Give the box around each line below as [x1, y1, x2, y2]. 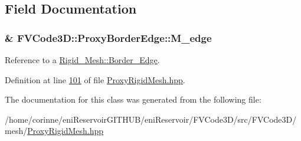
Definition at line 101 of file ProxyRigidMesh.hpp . [5, 73, 185, 86]
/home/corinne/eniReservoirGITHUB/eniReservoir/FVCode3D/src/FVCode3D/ [5, 113, 297, 125]
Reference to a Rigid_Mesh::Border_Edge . [5, 54, 160, 65]
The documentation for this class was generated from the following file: [5, 93, 261, 106]
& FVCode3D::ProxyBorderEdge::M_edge [5, 30, 212, 45]
